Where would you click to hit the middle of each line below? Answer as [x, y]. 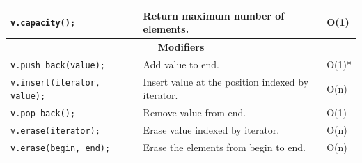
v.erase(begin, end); [61, 149]
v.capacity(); [43, 23]
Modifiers [181, 46]
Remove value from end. [195, 112]
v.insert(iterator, [55, 83]
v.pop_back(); [43, 114]
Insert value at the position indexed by [226, 81]
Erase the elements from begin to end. [224, 147]
